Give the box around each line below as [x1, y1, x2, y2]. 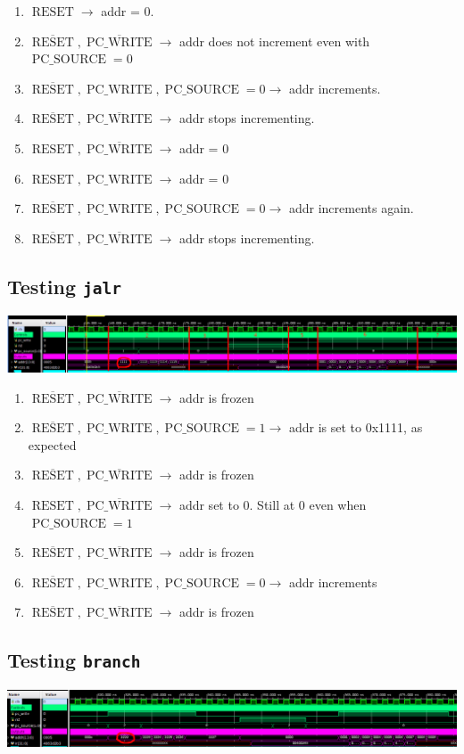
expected [28, 435, 77, 454]
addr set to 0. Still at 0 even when [178, 496, 367, 514]
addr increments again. [288, 199, 414, 217]
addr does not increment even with [178, 31, 370, 50]
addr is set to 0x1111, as [288, 418, 423, 437]
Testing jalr [7, 272, 121, 299]
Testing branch [7, 646, 141, 674]
